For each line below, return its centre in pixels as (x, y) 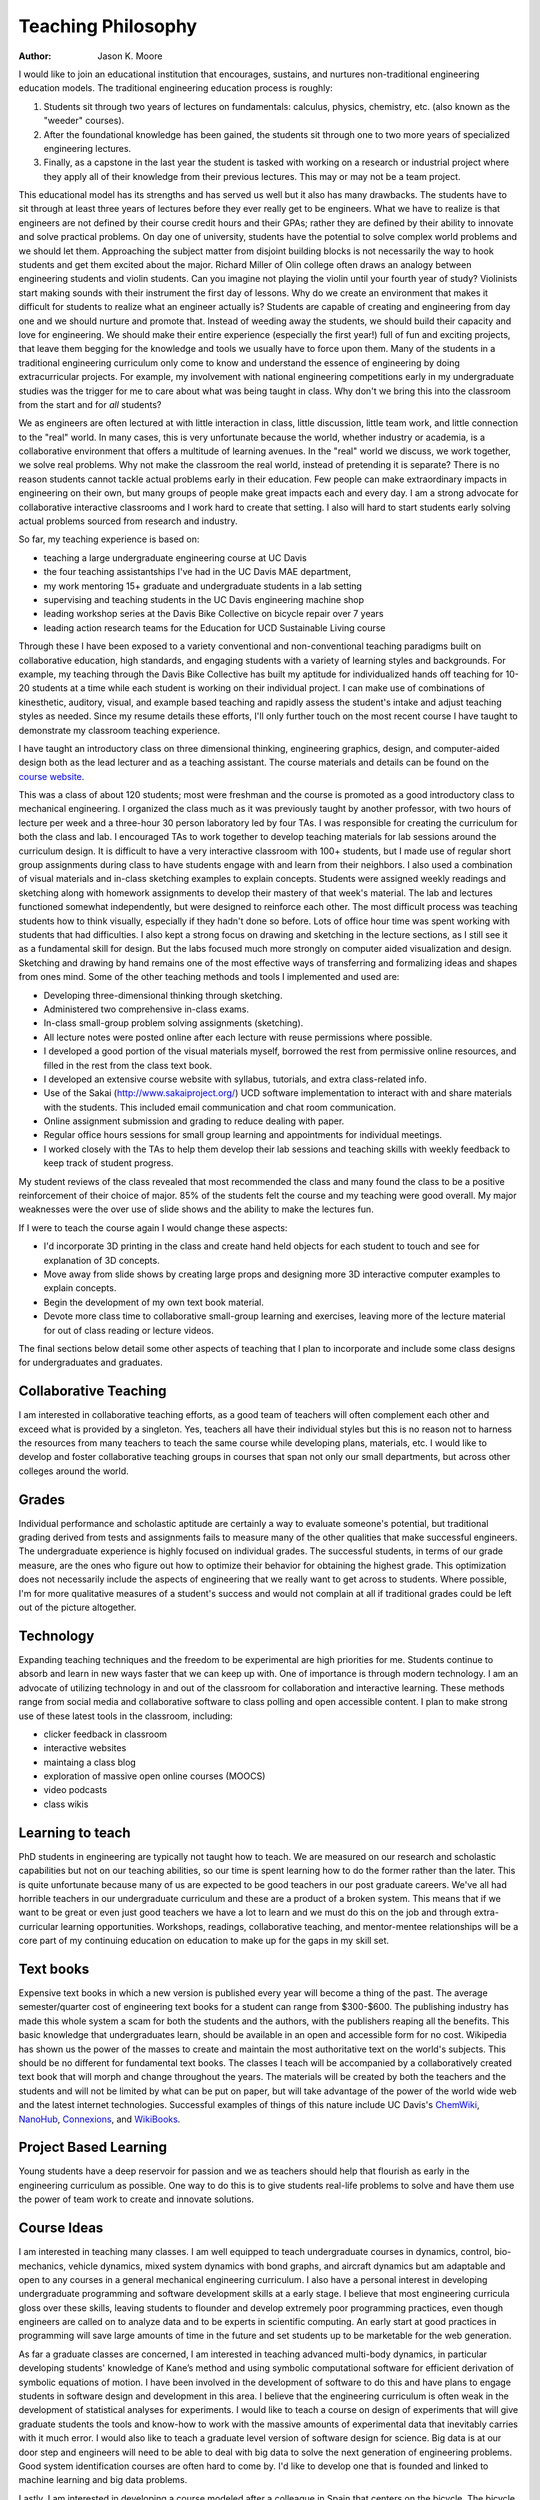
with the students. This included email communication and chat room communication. (220, 1107)
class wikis (66, 1804)
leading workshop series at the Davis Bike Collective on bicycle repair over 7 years (213, 614)
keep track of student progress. (108, 1163)
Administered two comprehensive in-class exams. (146, 1009)
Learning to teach (74, 1832)
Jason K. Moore (130, 56)
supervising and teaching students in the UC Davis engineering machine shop (204, 599)
